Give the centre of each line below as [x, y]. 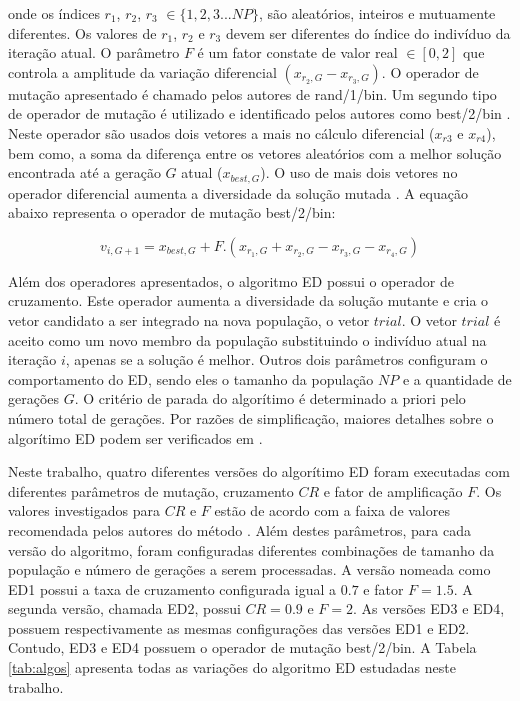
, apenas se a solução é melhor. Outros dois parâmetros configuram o [276, 359]
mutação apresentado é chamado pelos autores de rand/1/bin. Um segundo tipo [252, 93]
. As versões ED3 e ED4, [429, 608]
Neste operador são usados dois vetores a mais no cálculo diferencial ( [221, 132]
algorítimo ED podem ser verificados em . [135, 437]
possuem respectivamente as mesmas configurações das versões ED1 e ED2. [239, 627]
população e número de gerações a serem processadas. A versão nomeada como [249, 569]
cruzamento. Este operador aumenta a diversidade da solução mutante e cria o [248, 300]
